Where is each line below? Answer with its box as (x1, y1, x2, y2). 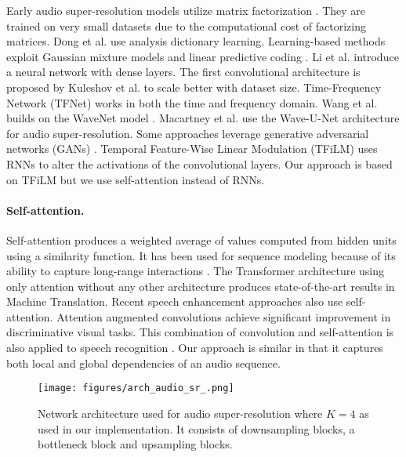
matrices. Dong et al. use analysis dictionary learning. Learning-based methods (6, 33, 386, 49)
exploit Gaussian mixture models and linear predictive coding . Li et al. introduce (6, 48, 399, 64)
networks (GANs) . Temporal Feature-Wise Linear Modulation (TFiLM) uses (6, 140, 378, 157)
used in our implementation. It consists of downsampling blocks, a (38, 420, 355, 437)
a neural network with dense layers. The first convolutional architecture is (6, 63, 361, 80)
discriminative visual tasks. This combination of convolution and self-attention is (6, 324, 394, 340)
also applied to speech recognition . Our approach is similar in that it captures (6, 339, 383, 356)
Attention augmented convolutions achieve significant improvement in (56, 308, 391, 325)
